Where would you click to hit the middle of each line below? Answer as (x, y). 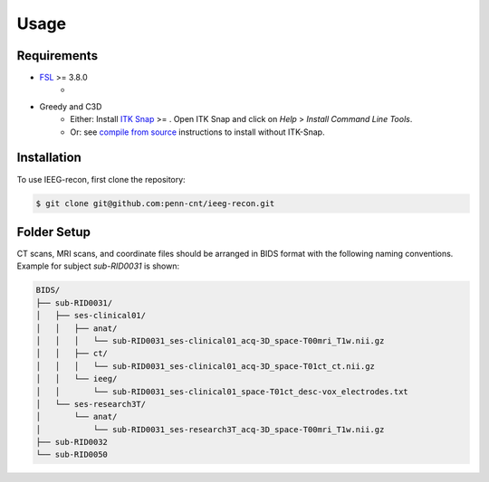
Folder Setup (53, 232)
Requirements (58, 56)
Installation (49, 158)
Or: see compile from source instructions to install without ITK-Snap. (197, 132)
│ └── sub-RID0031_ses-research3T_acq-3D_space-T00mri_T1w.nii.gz (210, 429)
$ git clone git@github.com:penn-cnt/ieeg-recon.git (155, 203)
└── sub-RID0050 (72, 455)
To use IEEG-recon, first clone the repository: (101, 179)
